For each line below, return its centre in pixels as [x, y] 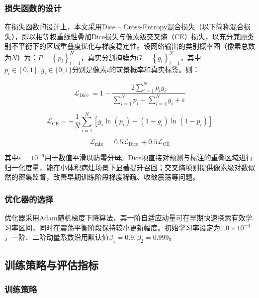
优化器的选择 [29, 199]
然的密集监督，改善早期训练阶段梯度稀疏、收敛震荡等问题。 [102, 177]
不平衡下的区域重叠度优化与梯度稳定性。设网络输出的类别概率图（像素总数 [133, 46]
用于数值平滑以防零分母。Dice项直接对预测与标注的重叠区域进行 [149, 157]
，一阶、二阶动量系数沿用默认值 [57, 237]
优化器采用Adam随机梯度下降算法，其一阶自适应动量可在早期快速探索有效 [125, 218]
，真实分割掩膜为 [109, 57]
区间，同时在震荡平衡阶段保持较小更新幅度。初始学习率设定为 [119, 227]
